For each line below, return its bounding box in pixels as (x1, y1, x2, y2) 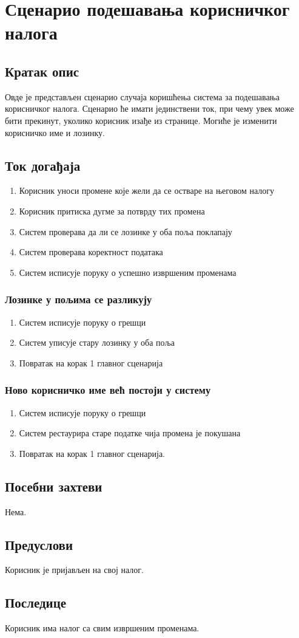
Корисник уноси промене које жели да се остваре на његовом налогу (19, 184, 275, 197)
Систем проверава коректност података (19, 245, 163, 258)
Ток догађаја (5, 156, 81, 174)
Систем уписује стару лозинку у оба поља (19, 336, 175, 349)
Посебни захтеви (5, 476, 102, 495)
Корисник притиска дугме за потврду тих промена (19, 204, 205, 217)
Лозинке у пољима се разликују (5, 292, 152, 307)
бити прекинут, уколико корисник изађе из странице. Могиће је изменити (5, 114, 277, 126)
